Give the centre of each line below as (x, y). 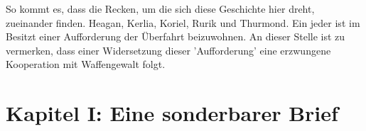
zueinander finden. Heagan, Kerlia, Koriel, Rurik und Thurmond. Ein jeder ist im (183, 22)
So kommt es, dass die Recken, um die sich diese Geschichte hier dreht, (160, 8)
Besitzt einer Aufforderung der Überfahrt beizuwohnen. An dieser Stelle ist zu (176, 36)
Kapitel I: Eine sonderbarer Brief (172, 113)
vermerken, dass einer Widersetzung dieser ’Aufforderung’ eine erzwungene (168, 50)
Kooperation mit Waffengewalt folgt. (86, 64)
